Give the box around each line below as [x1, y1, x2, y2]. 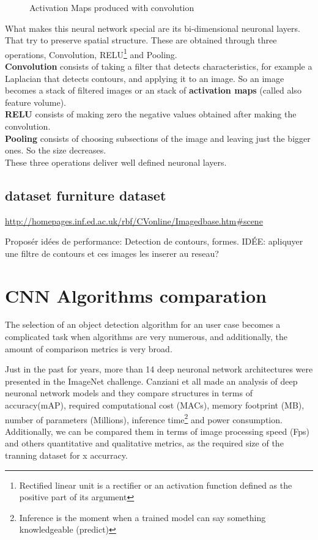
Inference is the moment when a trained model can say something [19, 511, 266, 523]
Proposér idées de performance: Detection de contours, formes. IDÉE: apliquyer [5, 235, 303, 248]
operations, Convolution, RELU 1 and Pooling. [5, 46, 177, 61]
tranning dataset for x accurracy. [5, 449, 128, 462]
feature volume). [5, 95, 66, 108]
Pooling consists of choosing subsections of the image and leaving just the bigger [5, 131, 311, 144]
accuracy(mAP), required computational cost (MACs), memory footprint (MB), [5, 399, 305, 412]
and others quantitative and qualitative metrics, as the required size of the [5, 437, 284, 449]
